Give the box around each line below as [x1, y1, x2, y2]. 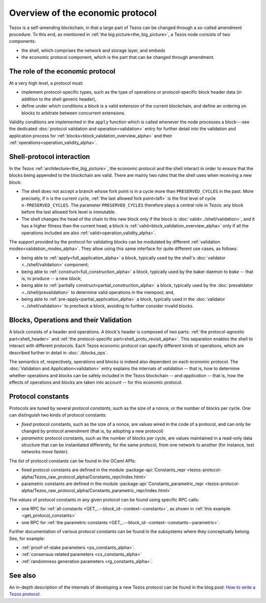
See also [9, 571, 36, 579]
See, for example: [9, 535, 45, 541]
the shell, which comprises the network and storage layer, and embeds [21, 47, 166, 53]
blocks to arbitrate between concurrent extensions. [21, 110, 126, 116]
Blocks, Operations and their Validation [9, 316, 132, 324]
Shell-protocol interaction [9, 152, 90, 161]
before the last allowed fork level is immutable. [21, 209, 116, 215]
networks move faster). [21, 449, 69, 455]
